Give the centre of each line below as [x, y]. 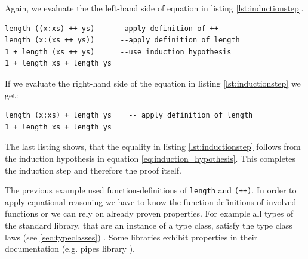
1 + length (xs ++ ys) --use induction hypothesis [118, 52]
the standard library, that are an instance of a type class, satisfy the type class [149, 225]
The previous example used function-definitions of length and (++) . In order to [151, 190]
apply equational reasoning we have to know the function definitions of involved [151, 201]
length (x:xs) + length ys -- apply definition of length [129, 115]
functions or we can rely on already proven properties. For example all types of [149, 213]
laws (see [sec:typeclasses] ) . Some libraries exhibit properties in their [131, 237]
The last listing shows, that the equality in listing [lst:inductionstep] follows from [153, 147]
